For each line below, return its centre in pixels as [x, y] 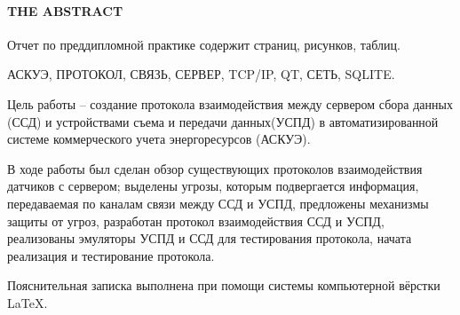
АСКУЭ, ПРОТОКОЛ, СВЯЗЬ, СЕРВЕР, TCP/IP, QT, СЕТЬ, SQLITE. [201, 74]
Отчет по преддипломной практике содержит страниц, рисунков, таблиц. [204, 44]
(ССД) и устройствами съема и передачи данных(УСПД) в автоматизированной [223, 121]
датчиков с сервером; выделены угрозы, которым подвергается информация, [213, 186]
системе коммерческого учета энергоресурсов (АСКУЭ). [159, 139]
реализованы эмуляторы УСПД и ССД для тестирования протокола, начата [210, 238]
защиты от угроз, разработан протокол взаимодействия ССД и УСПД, [196, 220]
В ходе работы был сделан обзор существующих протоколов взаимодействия [215, 168]
